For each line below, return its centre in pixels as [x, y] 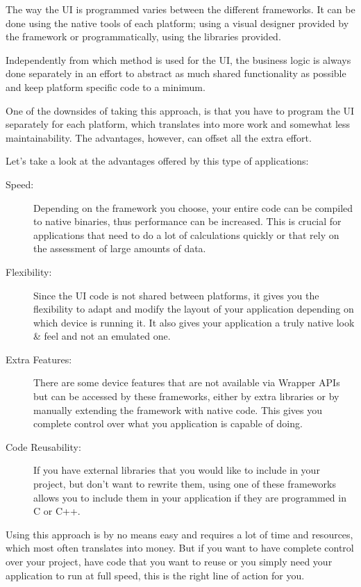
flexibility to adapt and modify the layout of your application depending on [194, 309]
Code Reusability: [43, 446]
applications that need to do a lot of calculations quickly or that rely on [186, 234]
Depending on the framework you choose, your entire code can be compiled [193, 207]
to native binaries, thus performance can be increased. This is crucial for [187, 221]
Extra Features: [39, 359]
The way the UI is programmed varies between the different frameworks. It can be [180, 9]
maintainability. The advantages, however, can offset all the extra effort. [159, 137]
